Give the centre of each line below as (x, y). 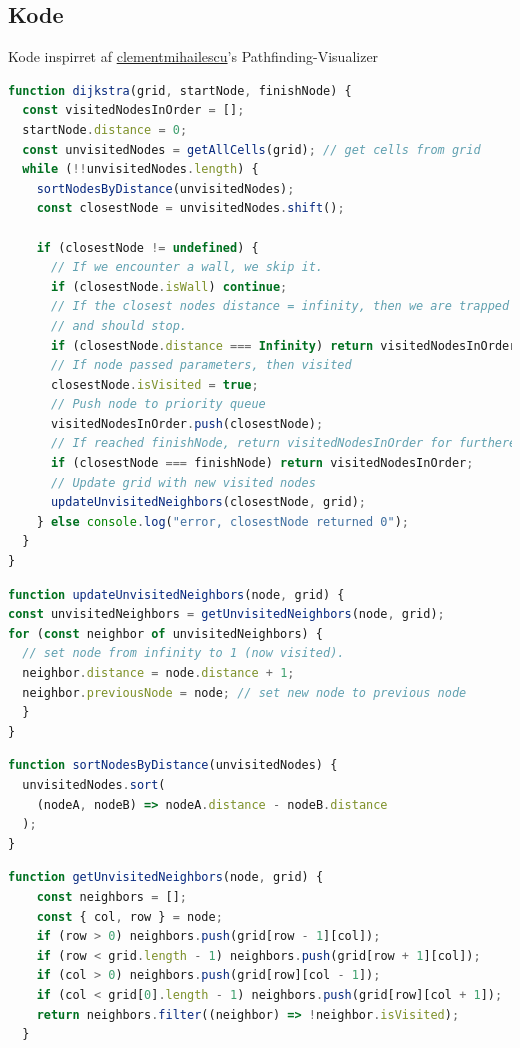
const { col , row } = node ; (129, 916)
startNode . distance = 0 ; (105, 129)
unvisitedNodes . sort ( (94, 784)
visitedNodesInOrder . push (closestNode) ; (187, 423)
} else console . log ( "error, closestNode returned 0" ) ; (222, 521)
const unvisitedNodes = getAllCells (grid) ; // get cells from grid (251, 149)
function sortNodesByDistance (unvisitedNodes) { (173, 765)
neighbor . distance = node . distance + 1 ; (158, 673)
